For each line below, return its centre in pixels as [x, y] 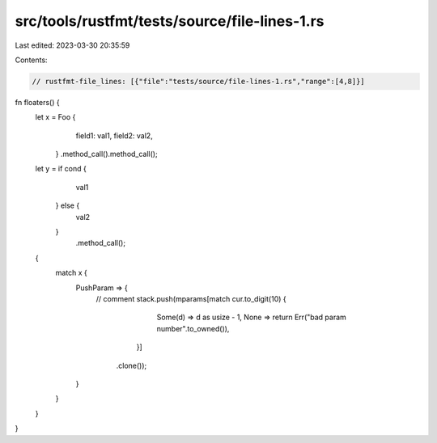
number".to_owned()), [193, 328]
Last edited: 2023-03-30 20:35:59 [72, 45]
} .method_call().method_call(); [106, 154]
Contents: [31, 60]
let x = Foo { [55, 117]
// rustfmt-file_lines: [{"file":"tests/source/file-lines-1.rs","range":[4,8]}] [199, 81]
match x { [72, 273]
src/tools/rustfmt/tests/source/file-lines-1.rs [170, 21]
